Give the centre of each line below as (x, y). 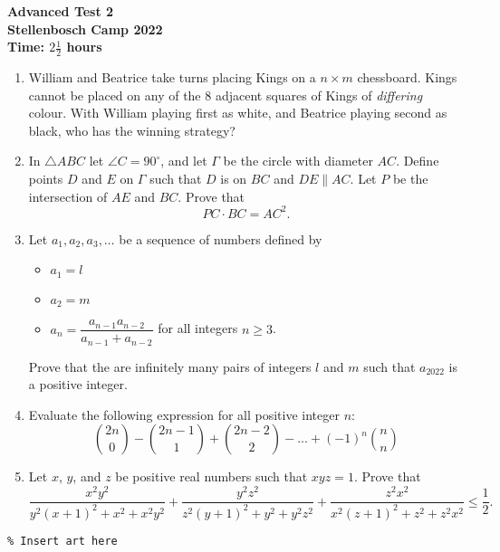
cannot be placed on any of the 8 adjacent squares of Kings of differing (226, 95)
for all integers (198, 328)
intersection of (68, 196)
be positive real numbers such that (212, 476)
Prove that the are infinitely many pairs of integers (170, 366)
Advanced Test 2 (61, 11)
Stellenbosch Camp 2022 (85, 29)
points (46, 178)
